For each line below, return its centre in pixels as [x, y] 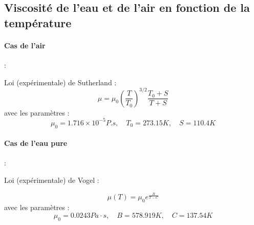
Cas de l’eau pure [36, 143]
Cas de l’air [25, 45]
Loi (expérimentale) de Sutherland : [60, 82]
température [38, 22]
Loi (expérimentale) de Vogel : [52, 180]
